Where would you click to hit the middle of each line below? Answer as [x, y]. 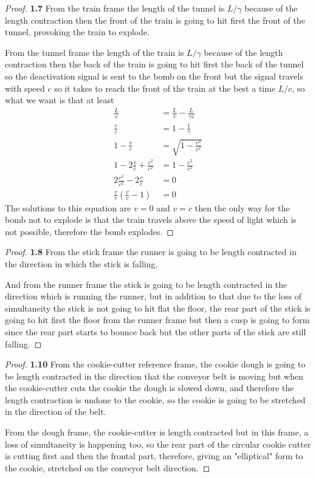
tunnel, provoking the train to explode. [77, 32]
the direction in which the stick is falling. [81, 263]
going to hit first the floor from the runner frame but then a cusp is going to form [157, 320]
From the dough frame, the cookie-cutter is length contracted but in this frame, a [157, 432]
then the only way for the [242, 207]
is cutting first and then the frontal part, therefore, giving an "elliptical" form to [154, 456]
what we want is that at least [60, 100]
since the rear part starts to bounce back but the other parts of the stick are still [156, 331]
